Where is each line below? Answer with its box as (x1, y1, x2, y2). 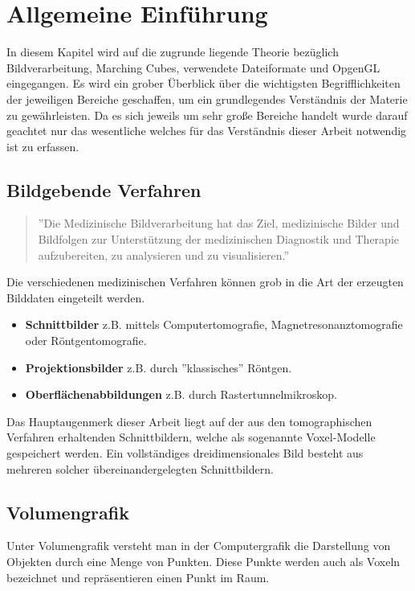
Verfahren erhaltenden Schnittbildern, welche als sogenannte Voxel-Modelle (6, 429, 376, 445)
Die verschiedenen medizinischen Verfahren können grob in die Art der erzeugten (6, 273, 404, 290)
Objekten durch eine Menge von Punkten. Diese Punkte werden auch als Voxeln (6, 553, 401, 569)
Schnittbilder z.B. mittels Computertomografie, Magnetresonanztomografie (25, 316, 403, 333)
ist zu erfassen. (6, 137, 79, 154)
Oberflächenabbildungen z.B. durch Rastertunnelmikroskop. (25, 386, 337, 403)
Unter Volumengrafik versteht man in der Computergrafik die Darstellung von (6, 537, 391, 554)
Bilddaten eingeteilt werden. (6, 289, 145, 306)
